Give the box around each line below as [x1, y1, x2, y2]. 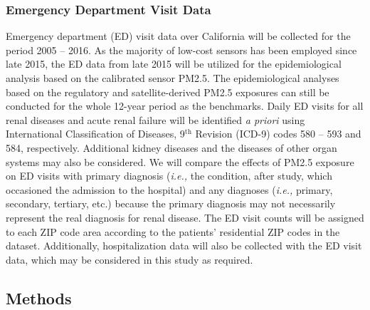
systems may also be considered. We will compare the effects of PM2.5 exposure [6, 154, 354, 169]
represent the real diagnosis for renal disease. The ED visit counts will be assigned [6, 210, 364, 224]
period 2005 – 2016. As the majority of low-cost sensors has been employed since [6, 42, 357, 57]
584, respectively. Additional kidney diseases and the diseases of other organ [6, 140, 337, 155]
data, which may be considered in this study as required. [6, 252, 253, 267]
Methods [6, 286, 72, 309]
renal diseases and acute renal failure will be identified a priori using [6, 112, 305, 127]
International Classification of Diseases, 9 [6, 126, 185, 141]
